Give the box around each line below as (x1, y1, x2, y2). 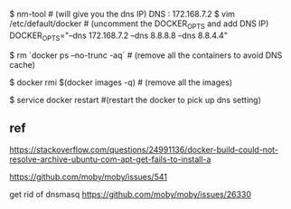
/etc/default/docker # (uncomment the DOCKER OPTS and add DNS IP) (9, 18, 269, 31)
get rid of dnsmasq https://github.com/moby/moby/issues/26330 (9, 189, 251, 200)
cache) (9, 59, 36, 70)
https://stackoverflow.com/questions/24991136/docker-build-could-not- (9, 145, 278, 156)
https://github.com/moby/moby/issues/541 (9, 172, 167, 183)
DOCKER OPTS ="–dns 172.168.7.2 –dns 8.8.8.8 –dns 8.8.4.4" (9, 30, 229, 43)
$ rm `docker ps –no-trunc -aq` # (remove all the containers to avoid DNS (9, 50, 283, 61)
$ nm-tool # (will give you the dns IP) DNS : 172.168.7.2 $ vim (9, 9, 235, 19)
